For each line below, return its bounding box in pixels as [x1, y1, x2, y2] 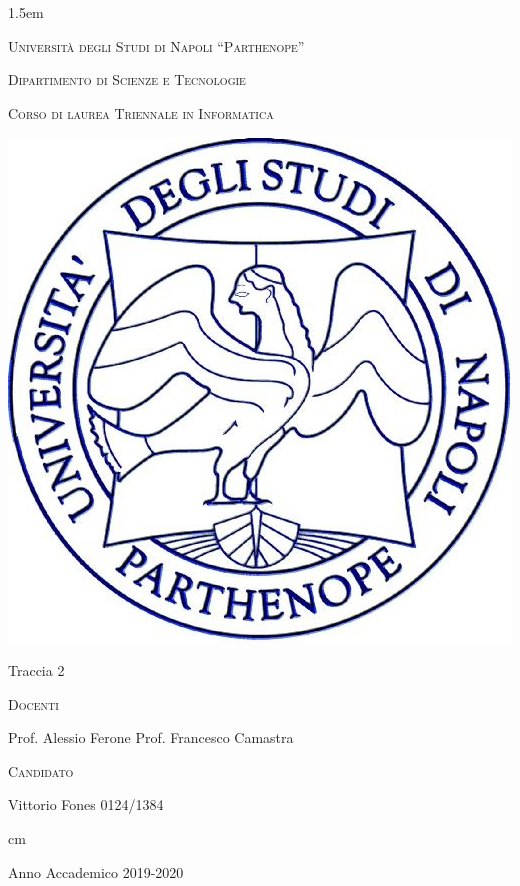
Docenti [8, 693, 59, 714]
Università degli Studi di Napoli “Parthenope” [8, 35, 305, 56]
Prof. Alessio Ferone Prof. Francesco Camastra [8, 727, 294, 748]
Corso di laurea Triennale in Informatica [8, 102, 274, 123]
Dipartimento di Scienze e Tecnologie [8, 69, 246, 90]
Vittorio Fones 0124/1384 [8, 794, 164, 815]
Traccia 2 [8, 659, 65, 680]
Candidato [8, 760, 74, 781]
